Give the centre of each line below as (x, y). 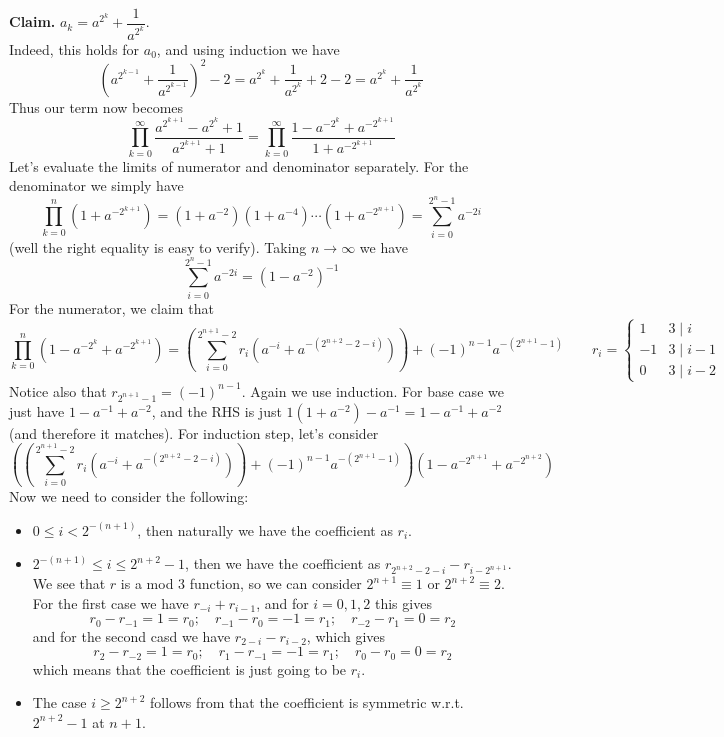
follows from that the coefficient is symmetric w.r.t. (306, 702)
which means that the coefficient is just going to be (189, 668)
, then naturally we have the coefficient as (265, 529)
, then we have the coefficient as (283, 563)
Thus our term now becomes (96, 106)
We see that (69, 583)
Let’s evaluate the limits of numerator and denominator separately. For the (239, 165)
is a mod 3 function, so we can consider (241, 583)
